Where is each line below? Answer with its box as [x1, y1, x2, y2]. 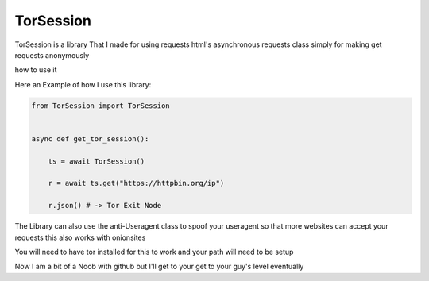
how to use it [14, 65, 57, 75]
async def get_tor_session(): [31, 134, 149, 143]
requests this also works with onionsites [14, 233, 146, 242]
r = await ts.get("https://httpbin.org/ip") [48, 179, 225, 188]
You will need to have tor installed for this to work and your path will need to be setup [14, 247, 294, 256]
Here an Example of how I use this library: [14, 79, 152, 89]
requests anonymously [14, 50, 90, 60]
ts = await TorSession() [48, 156, 145, 166]
